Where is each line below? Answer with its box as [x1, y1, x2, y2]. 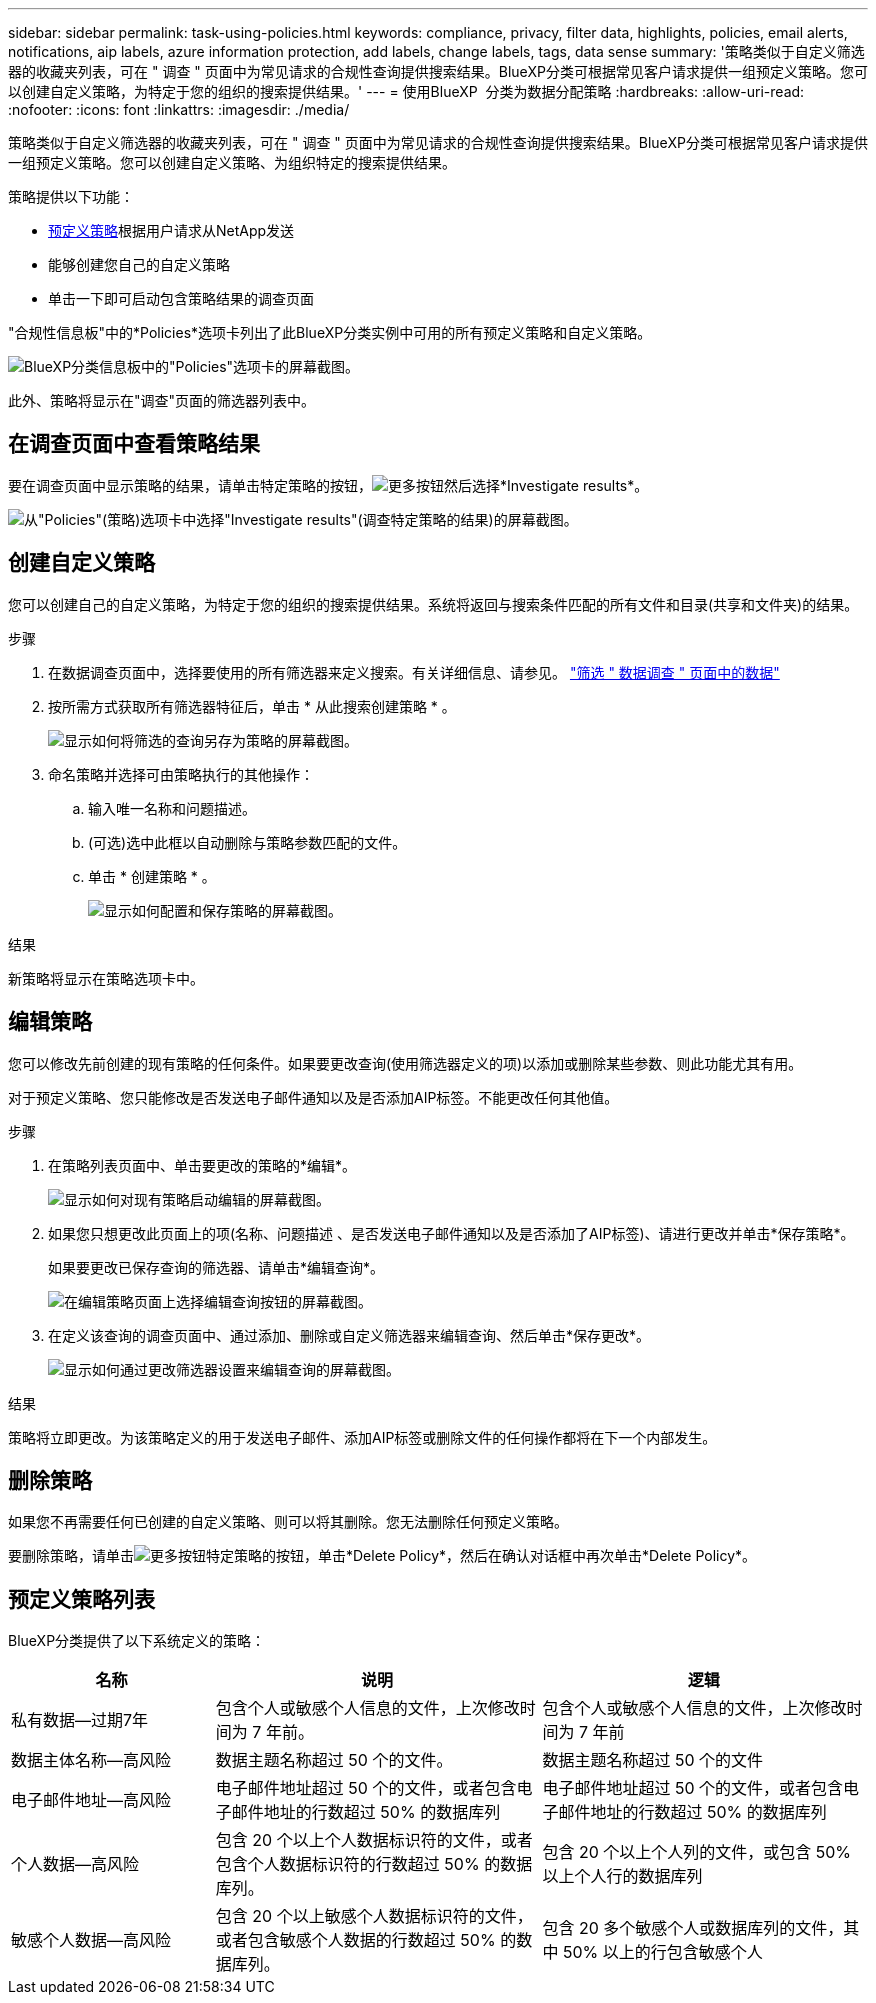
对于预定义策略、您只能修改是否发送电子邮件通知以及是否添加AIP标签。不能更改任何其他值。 [8, 1088, 619, 1106]
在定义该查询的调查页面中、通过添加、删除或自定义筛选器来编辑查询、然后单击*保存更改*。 [48, 1326, 651, 1344]
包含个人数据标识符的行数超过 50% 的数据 [215, 1854, 533, 1875]
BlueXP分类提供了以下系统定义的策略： [8, 1632, 266, 1650]
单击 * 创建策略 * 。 [88, 867, 216, 885]
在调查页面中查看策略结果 [8, 431, 260, 457]
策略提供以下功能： [8, 188, 134, 205]
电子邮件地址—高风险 [11, 1790, 172, 1811]
